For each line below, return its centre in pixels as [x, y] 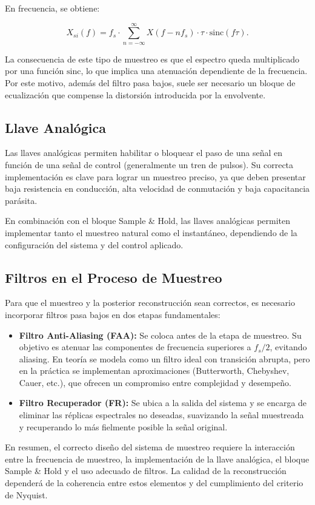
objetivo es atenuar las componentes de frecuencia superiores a [135, 347]
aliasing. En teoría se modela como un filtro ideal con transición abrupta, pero [164, 358]
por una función [35, 71]
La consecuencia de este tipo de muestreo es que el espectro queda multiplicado [152, 59]
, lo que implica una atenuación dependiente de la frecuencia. [194, 71]
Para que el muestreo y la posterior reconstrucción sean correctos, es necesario [150, 303]
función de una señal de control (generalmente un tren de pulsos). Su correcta [149, 164]
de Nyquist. [26, 494]
